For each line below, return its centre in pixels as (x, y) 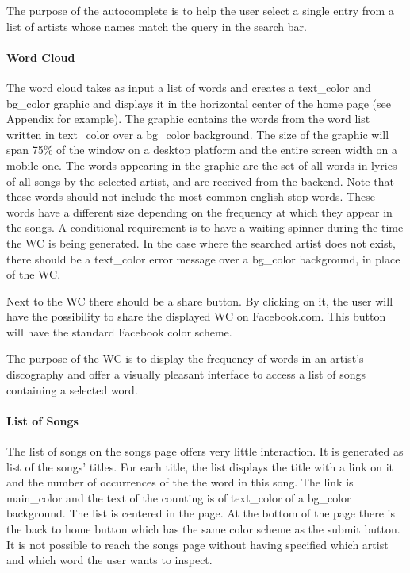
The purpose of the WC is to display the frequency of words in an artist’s (185, 358)
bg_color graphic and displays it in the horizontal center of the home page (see (199, 103)
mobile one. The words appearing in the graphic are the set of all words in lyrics (202, 165)
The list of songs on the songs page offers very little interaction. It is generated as (205, 451)
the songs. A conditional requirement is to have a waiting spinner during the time (205, 227)
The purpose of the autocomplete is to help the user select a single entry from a (200, 10)
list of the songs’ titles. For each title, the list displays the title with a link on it (200, 466)
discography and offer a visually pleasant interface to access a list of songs (186, 374)
